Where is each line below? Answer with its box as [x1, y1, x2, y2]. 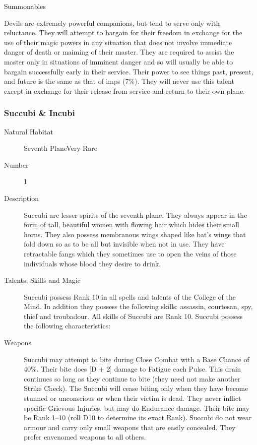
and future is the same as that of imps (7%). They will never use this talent [4, 76, 235, 86]
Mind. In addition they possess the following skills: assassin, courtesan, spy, [24, 301, 253, 312]
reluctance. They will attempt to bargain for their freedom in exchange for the [4, 27, 243, 38]
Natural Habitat [4, 126, 53, 136]
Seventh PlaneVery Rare [24, 143, 97, 153]
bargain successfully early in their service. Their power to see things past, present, [4, 66, 254, 76]
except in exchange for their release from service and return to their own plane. [4, 85, 245, 96]
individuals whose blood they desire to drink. [24, 258, 161, 268]
